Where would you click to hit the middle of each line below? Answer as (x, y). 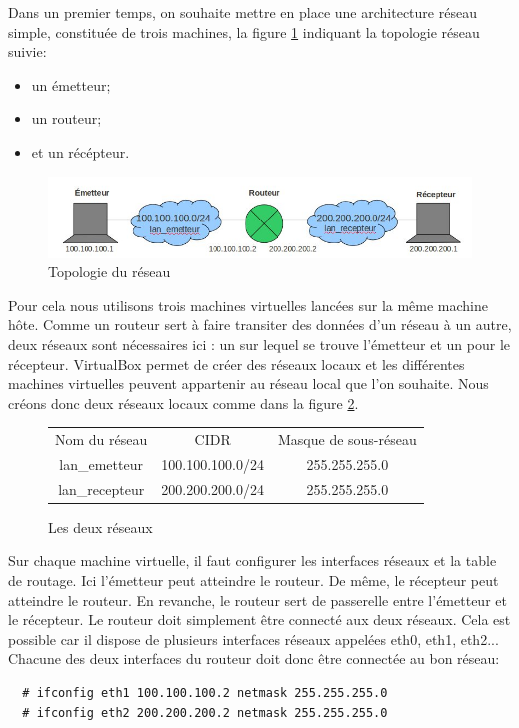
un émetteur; (71, 84)
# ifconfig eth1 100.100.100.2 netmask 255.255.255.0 (205, 692)
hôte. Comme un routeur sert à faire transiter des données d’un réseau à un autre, (260, 324)
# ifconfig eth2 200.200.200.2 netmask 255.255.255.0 (205, 712)
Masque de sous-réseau (347, 439)
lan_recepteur (101, 488)
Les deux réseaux (100, 526)
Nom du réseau (101, 439)
